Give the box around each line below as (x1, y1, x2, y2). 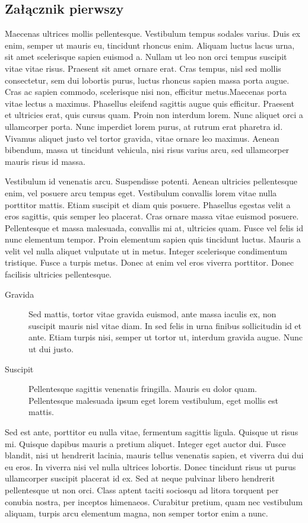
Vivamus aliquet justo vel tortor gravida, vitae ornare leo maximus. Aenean (5, 132, 280, 144)
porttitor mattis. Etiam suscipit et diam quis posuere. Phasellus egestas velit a (5, 198, 291, 211)
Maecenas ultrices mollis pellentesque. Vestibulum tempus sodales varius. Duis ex (5, 27, 301, 40)
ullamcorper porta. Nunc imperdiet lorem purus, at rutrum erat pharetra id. (5, 120, 283, 132)
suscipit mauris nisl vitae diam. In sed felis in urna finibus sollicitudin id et (28, 319, 302, 331)
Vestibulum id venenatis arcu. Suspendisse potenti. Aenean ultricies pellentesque (5, 175, 297, 187)
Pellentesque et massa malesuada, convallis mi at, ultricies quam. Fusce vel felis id (5, 221, 304, 234)
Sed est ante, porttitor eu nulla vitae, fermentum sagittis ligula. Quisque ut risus (5, 426, 299, 438)
